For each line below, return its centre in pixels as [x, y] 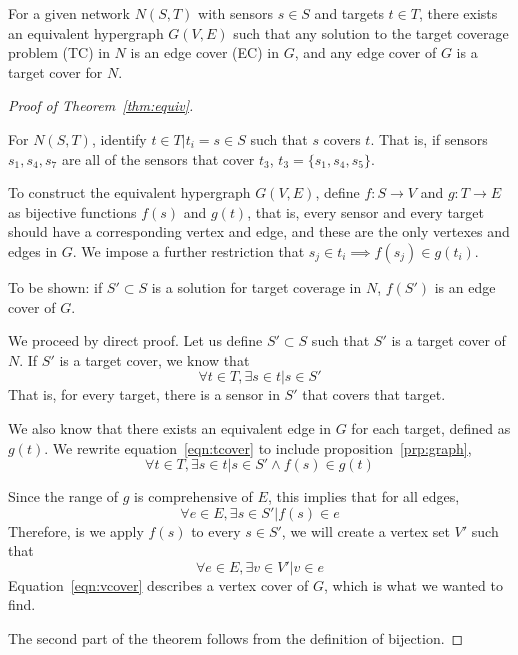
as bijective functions [72, 211]
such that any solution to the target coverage [371, 32]
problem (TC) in [59, 52]
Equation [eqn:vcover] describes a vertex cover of [158, 584]
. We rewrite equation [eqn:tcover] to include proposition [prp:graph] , [258, 447]
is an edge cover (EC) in [204, 52]
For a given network [69, 13]
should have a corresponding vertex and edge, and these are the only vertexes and [259, 231]
